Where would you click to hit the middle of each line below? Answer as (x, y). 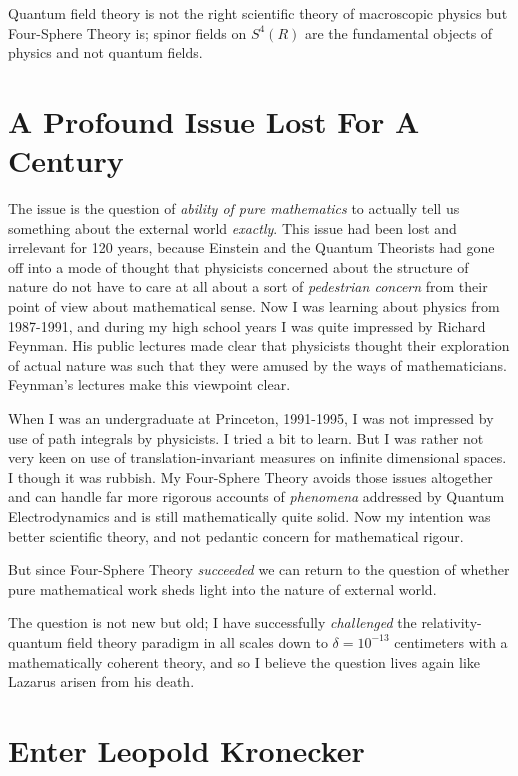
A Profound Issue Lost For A (214, 120)
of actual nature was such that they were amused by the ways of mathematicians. (257, 364)
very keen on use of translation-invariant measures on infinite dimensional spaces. (257, 457)
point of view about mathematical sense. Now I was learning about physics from (254, 306)
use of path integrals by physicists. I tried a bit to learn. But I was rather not (246, 437)
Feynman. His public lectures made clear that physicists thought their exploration (259, 345)
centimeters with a (451, 641)
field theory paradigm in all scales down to (197, 641)
